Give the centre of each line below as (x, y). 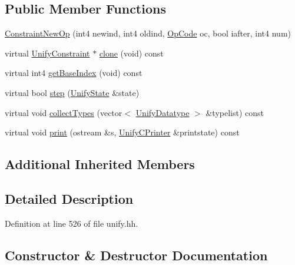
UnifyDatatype (163, 112)
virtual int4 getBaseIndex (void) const (74, 73)
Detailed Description (69, 198)
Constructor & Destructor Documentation (136, 255)
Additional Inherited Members (100, 164)
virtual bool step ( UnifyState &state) (72, 92)
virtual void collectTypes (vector (64, 112)
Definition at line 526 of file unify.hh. (72, 223)
